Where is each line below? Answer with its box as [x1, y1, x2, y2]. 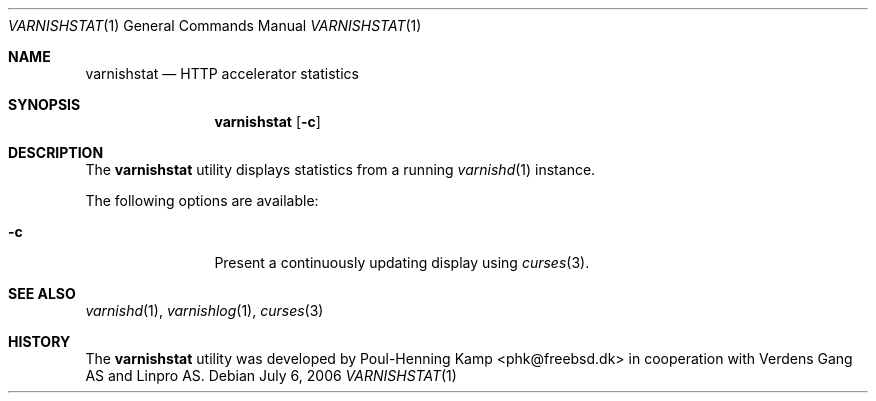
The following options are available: [85, 192, 319, 209]
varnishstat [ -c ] [214, 113, 321, 130]
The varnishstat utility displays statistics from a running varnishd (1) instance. [85, 161, 596, 178]
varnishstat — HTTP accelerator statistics [85, 65, 359, 82]
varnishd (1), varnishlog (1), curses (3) [85, 302, 324, 319]
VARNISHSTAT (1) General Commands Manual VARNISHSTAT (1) [8, 17, 422, 34]
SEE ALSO [8, 285, 76, 302]
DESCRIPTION [8, 144, 104, 161]
